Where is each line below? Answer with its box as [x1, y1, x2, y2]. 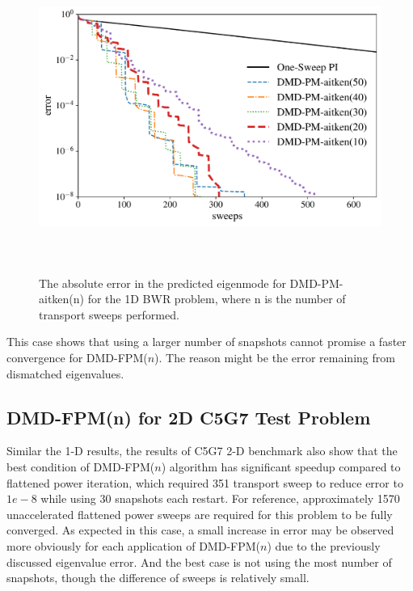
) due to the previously [267, 537, 381, 554]
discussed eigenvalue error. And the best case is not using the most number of [6, 553, 392, 570]
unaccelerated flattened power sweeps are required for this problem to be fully [6, 505, 393, 522]
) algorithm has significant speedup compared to [161, 458, 401, 475]
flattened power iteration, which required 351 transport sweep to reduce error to [6, 474, 403, 491]
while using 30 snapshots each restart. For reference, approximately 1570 [40, 490, 400, 507]
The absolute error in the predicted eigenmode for [39, 274, 286, 291]
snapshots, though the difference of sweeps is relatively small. [6, 569, 310, 586]
